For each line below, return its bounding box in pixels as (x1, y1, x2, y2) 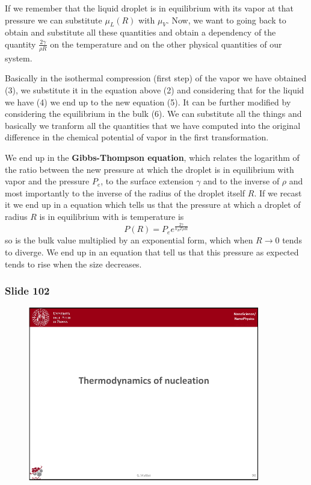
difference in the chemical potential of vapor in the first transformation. (5, 131, 269, 143)
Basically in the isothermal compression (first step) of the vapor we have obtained (5, 72, 307, 84)
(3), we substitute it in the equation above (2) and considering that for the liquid (5, 84, 304, 96)
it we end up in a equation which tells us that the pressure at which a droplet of (5, 198, 301, 211)
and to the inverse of (203, 175, 280, 187)
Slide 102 (5, 283, 50, 298)
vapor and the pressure (5, 175, 90, 187)
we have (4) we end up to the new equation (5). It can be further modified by (5, 95, 291, 108)
